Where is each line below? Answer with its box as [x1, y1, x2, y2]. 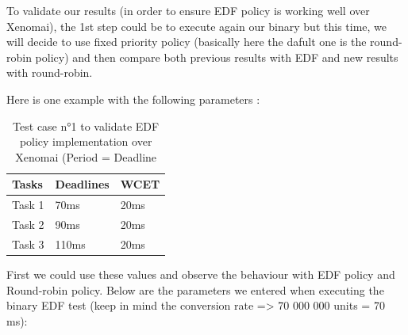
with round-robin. [6, 64, 93, 81]
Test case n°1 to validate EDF [13, 117, 160, 134]
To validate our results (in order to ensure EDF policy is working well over [6, 2, 370, 18]
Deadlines [55, 176, 110, 192]
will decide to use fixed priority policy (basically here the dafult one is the [6, 33, 367, 50]
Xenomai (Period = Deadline [15, 148, 157, 165]
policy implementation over [19, 133, 152, 150]
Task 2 [12, 216, 44, 233]
